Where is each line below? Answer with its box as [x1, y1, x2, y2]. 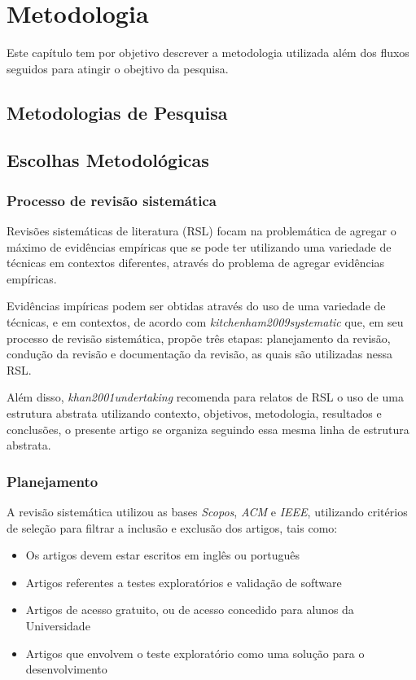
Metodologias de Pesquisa [7, 99, 228, 125]
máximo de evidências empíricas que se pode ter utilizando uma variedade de [7, 238, 392, 255]
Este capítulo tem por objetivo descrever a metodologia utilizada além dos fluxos [7, 44, 409, 61]
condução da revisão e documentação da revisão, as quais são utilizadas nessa [7, 345, 392, 362]
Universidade [25, 617, 90, 634]
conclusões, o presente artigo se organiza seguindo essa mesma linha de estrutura [7, 420, 409, 437]
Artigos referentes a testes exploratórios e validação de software [25, 573, 342, 590]
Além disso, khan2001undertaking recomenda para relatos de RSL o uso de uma [7, 388, 404, 406]
